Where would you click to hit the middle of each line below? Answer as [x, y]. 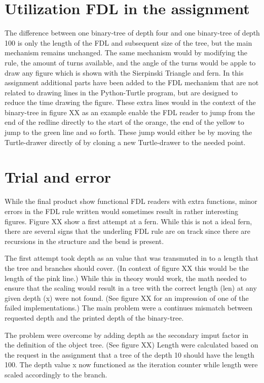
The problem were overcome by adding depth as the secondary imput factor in [126, 335]
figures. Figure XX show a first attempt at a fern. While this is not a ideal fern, [128, 221]
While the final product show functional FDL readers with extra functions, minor [131, 201]
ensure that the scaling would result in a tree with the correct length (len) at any [131, 288]
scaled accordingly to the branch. [56, 374]
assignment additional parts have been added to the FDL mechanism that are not [132, 82]
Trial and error [58, 177]
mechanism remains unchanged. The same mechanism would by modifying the [126, 53]
